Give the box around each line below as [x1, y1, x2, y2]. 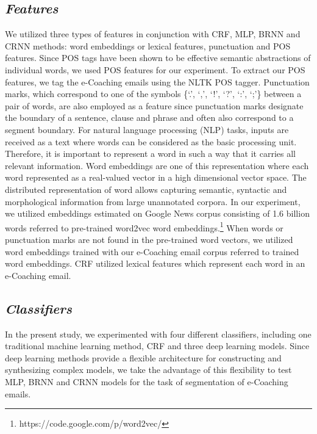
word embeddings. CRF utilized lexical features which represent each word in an [5, 257, 305, 270]
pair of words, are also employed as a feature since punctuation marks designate [5, 99, 304, 112]
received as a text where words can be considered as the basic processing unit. [5, 135, 297, 148]
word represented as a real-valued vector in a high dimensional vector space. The [5, 171, 307, 184]
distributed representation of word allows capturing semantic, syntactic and [5, 183, 287, 195]
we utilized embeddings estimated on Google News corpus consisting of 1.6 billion [5, 207, 310, 220]
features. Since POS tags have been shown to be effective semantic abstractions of [5, 51, 311, 64]
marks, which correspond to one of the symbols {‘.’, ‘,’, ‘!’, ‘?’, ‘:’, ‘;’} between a [5, 87, 302, 100]
